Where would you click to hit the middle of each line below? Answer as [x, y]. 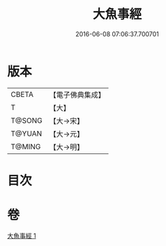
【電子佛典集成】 [77, 95]
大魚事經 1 [22, 236]
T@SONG [27, 121]
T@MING [26, 146]
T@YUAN [27, 133]
